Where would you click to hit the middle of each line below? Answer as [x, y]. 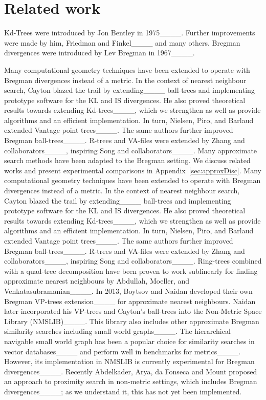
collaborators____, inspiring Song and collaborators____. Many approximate [131, 150]
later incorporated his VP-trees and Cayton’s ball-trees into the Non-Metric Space [133, 311]
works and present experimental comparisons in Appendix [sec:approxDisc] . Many [133, 170]
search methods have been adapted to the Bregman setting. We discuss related [127, 160]
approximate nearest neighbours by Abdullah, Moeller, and [97, 281]
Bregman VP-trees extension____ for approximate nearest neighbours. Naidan [130, 301]
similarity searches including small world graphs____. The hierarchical [117, 331]
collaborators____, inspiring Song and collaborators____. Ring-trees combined [133, 261]
